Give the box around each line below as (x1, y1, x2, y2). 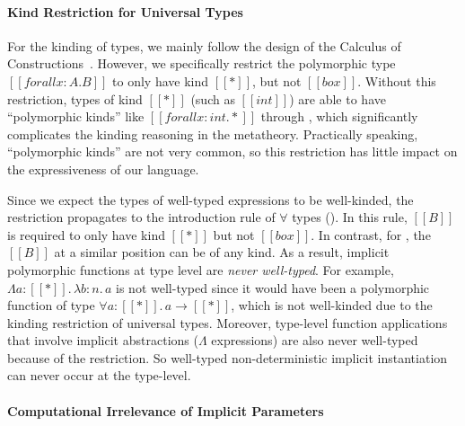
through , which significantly (260, 107, 418, 126)
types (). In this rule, (292, 208, 408, 226)
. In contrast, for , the (311, 225, 431, 244)
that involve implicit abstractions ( (7, 331, 198, 350)
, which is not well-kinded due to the (231, 296, 433, 315)
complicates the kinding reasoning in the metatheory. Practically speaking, (7, 124, 418, 143)
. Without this (357, 71, 436, 90)
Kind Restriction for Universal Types (7, 2, 243, 21)
